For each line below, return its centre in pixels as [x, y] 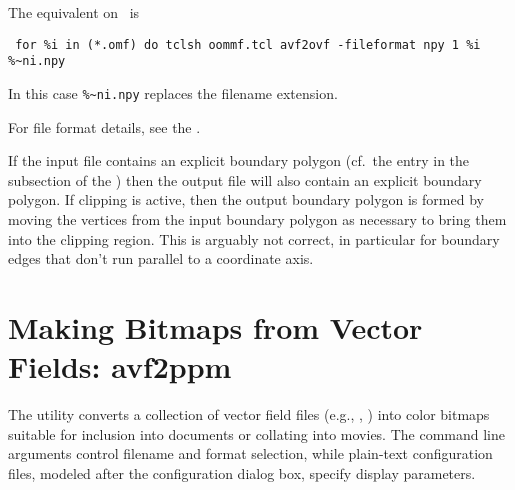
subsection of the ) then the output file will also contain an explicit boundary [245, 179]
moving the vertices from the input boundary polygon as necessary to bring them [257, 218]
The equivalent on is [74, 12]
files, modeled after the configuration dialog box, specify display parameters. [242, 472]
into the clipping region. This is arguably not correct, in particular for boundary [254, 238]
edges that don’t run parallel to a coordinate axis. [161, 258]
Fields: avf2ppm [120, 366]
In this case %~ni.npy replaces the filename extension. [173, 92]
